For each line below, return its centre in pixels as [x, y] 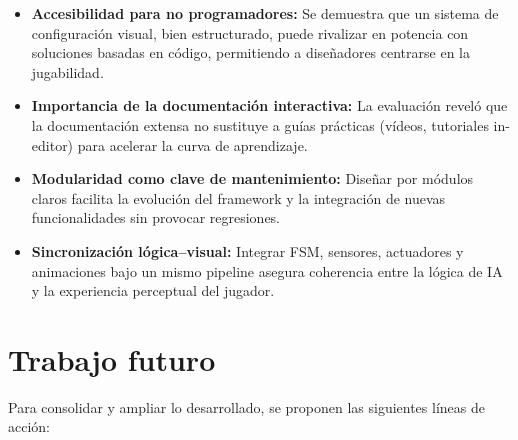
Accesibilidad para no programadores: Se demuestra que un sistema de [265, 13]
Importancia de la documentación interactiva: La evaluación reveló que [269, 105]
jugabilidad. [67, 71]
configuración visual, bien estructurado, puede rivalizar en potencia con [250, 32]
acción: [29, 426]
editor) [52, 144]
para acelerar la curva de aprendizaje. [192, 144]
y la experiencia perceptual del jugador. [153, 290]
